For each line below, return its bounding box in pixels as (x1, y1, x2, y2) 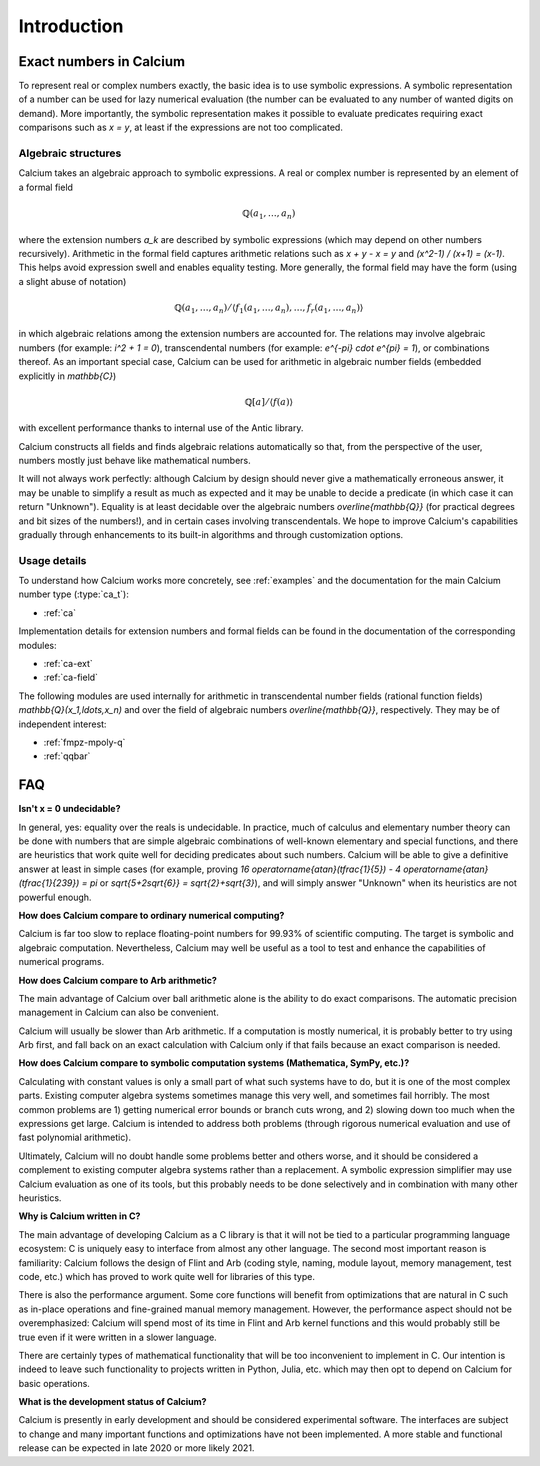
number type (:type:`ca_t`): (18, 588, 129, 600)
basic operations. (18, 1377, 90, 1389)
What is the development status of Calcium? (18, 1396, 207, 1408)
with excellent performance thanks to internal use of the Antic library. (18, 422, 304, 434)
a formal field (18, 181, 74, 193)
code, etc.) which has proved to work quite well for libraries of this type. (18, 1270, 315, 1282)
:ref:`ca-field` (43, 671, 99, 684)
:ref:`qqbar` (43, 750, 91, 762)
